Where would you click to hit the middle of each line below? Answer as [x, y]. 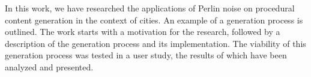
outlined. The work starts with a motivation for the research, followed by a [143, 32]
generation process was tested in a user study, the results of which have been [146, 55]
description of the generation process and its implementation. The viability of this [155, 43]
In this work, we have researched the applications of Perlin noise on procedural [150, 8]
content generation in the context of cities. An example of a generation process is [154, 20]
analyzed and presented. [49, 66]
